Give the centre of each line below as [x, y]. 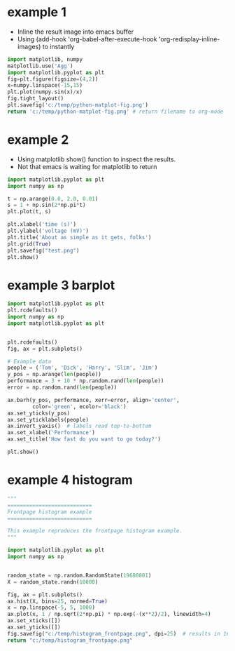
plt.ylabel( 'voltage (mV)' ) [48, 231]
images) [29, 46]
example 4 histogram [70, 480]
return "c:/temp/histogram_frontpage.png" [70, 640]
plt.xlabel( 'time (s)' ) [42, 224]
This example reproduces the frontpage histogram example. [95, 531]
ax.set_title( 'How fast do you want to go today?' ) [84, 439]
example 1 [37, 12]
